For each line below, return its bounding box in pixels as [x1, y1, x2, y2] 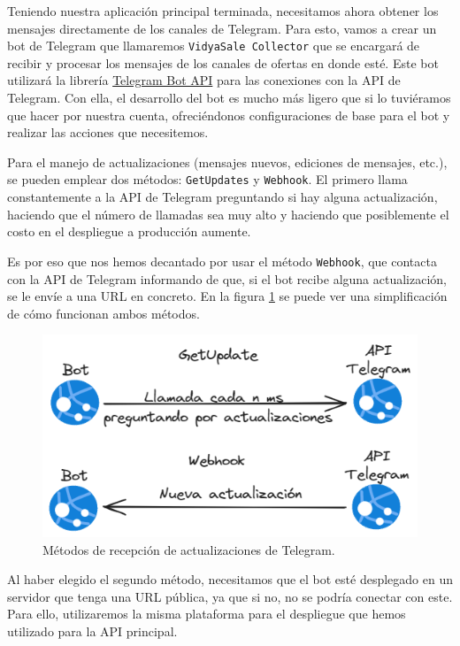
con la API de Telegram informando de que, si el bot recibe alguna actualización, [7, 269, 447, 288]
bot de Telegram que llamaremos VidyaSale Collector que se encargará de [7, 36, 420, 55]
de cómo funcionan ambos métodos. [7, 304, 200, 322]
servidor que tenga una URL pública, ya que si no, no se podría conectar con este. [7, 587, 453, 605]
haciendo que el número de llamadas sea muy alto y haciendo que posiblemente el [7, 204, 449, 223]
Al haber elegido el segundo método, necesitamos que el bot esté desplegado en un [7, 570, 453, 588]
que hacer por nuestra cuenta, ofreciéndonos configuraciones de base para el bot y [7, 105, 450, 124]
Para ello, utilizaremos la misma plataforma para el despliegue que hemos [7, 604, 406, 623]
